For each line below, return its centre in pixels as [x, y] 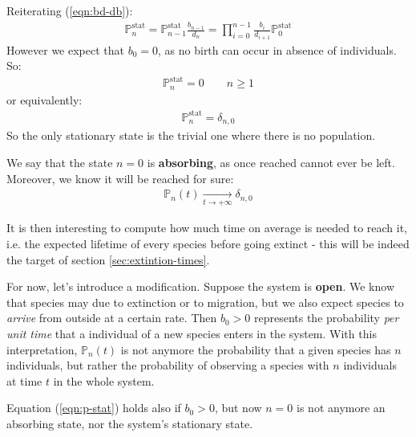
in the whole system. [104, 380]
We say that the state [60, 162]
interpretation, [42, 349]
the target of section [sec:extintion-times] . [108, 259]
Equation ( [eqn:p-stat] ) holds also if [94, 408]
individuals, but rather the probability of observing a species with [168, 365]
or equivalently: [44, 99]
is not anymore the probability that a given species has [256, 349]
